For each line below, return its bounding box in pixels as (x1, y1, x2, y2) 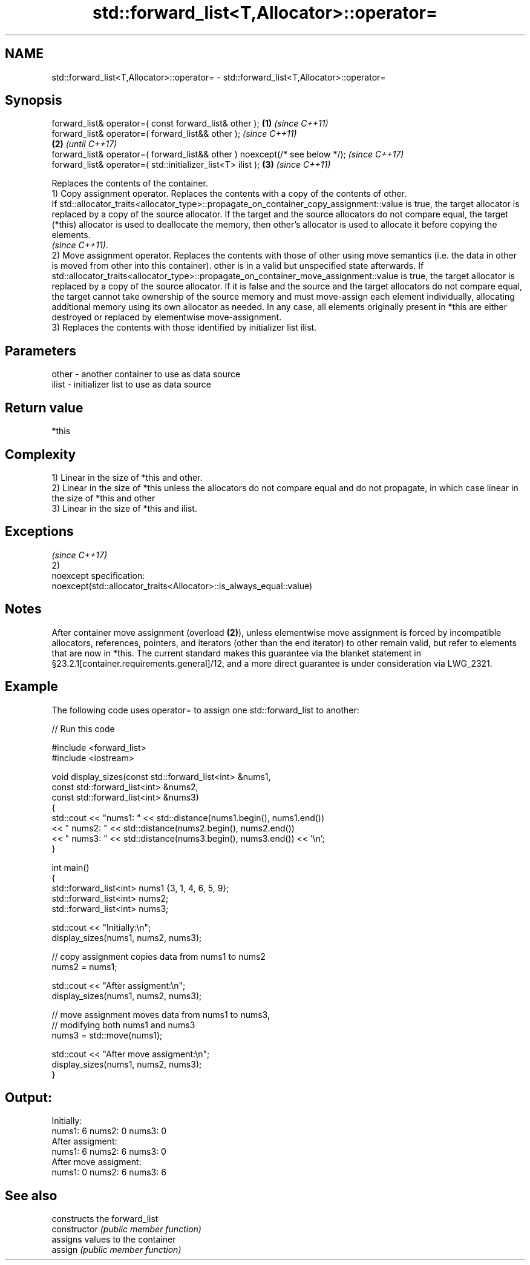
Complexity (5, 446, 76, 462)
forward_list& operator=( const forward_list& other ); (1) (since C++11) (51, 118, 329, 129)
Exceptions (5, 524, 74, 540)
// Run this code (51, 723, 115, 734)
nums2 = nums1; (51, 961, 117, 972)
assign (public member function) (51, 1244, 182, 1255)
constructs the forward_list (51, 1214, 159, 1224)
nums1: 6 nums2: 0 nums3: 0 (51, 1126, 167, 1137)
